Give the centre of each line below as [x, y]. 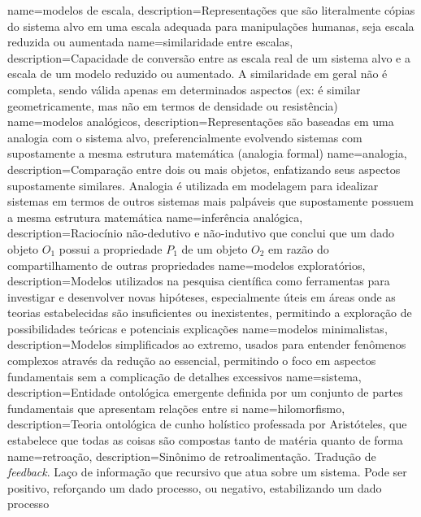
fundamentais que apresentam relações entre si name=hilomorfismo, [176, 408]
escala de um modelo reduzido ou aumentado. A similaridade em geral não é [197, 74]
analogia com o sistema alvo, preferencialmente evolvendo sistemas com [185, 137]
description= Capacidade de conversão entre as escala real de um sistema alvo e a [209, 57]
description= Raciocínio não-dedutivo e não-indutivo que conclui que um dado [201, 233]
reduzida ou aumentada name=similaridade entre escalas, [150, 42]
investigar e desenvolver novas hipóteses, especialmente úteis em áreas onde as [202, 296]
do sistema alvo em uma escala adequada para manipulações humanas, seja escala [211, 26]
